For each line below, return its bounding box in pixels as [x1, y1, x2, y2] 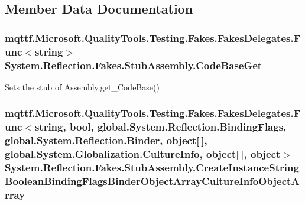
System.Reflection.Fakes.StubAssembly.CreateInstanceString [5, 160, 299, 175]
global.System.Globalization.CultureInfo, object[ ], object [5, 147, 281, 161]
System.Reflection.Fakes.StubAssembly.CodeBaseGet [5, 57, 262, 72]
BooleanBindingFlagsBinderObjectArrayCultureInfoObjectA [5, 173, 300, 188]
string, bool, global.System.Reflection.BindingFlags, [34, 119, 287, 134]
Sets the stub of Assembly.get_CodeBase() [5, 80, 160, 93]
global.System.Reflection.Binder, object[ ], [5, 133, 207, 148]
